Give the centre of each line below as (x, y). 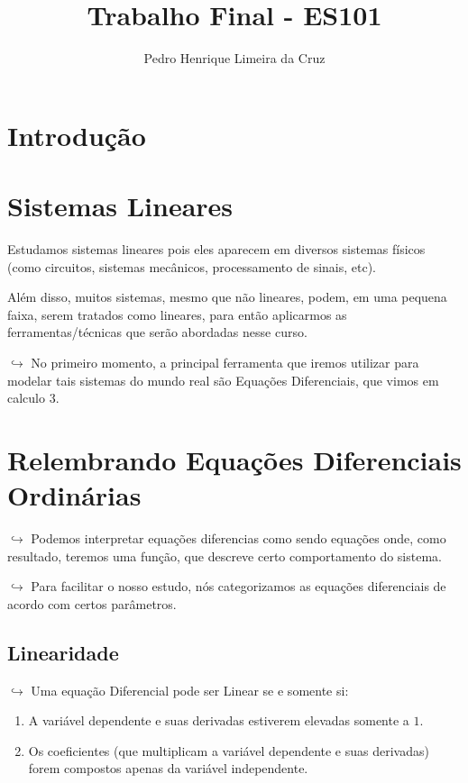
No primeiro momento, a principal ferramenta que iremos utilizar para (225, 362)
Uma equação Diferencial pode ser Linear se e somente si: (190, 690)
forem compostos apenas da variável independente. (168, 768)
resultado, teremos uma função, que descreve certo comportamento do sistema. (225, 555)
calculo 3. (33, 398)
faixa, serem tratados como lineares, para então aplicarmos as (177, 314)
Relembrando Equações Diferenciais (234, 459)
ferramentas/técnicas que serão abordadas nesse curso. (157, 332)
